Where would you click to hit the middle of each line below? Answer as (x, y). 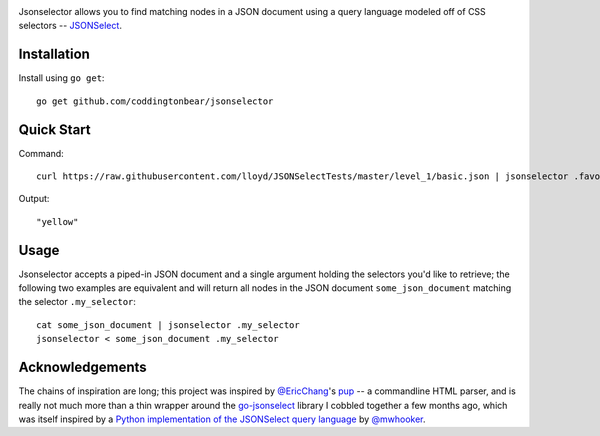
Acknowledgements (82, 367)
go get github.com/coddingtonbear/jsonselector (155, 101)
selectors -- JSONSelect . (70, 26)
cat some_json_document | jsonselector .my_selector (168, 324)
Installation (54, 54)
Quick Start (54, 129)
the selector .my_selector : (77, 302)
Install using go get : (61, 78)
